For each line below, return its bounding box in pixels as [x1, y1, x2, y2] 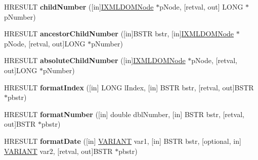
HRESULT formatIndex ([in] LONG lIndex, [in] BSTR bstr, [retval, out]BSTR [4, 82, 254, 92]
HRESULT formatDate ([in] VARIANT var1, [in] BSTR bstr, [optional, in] [4, 135, 241, 146]
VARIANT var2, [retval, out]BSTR [4, 145, 113, 156]
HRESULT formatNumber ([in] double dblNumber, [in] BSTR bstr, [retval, [4, 109, 244, 119]
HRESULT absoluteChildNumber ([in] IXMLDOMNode [4, 55, 186, 66]
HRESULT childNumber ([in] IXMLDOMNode [4, 2, 154, 12]
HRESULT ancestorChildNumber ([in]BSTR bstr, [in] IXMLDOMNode [4, 28, 234, 39]
